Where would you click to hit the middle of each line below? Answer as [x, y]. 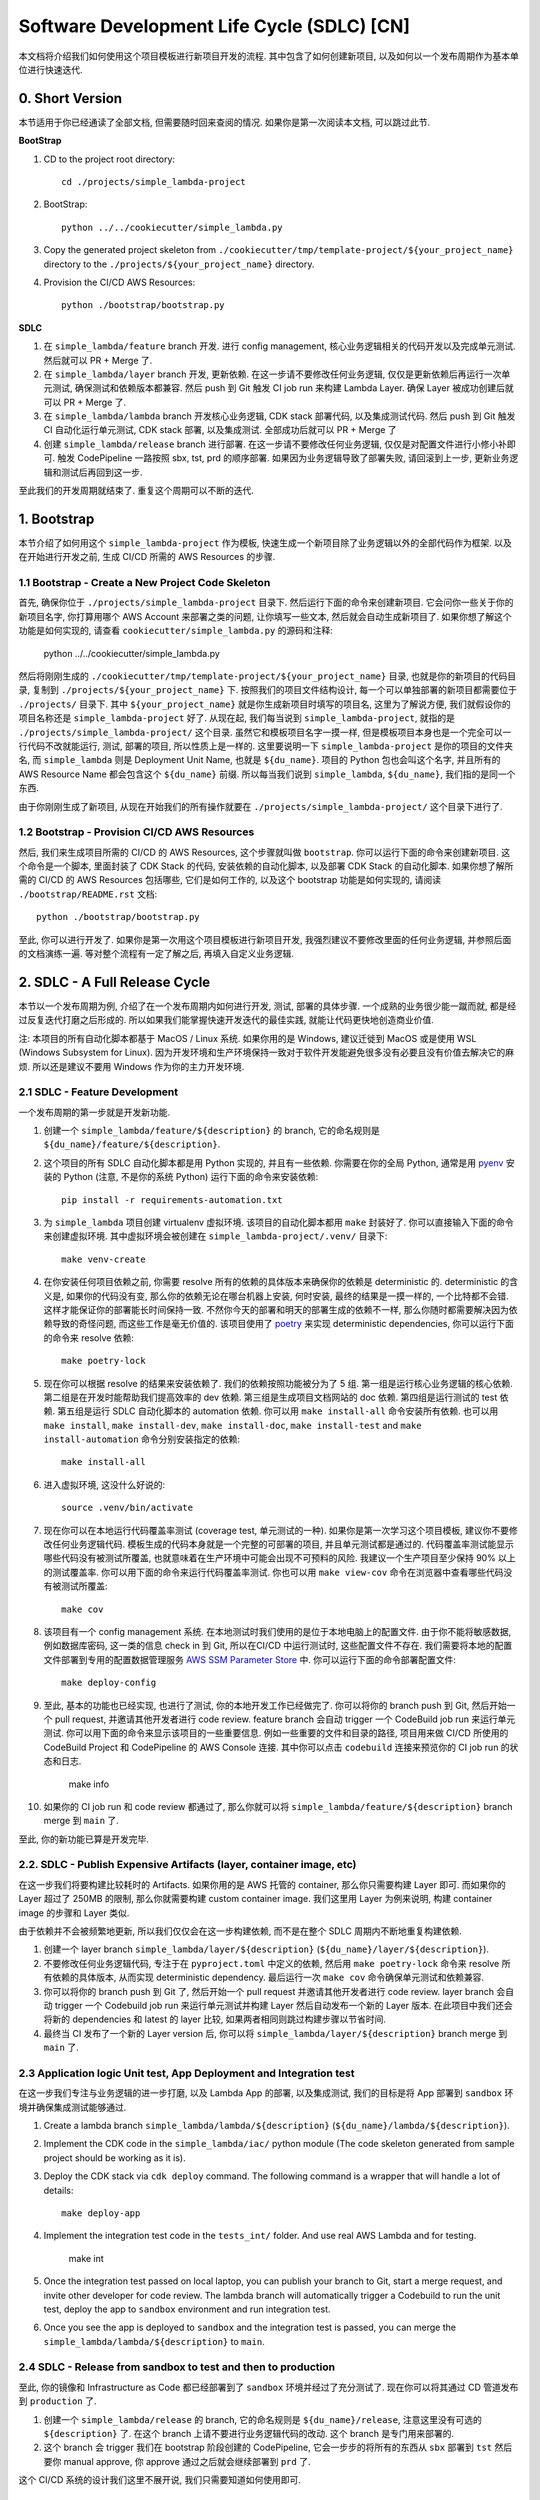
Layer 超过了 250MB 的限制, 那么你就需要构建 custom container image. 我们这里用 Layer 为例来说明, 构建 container [255, 1899]
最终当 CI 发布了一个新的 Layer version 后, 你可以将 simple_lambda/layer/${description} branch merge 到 [275, 2033]
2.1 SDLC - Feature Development [98, 1092]
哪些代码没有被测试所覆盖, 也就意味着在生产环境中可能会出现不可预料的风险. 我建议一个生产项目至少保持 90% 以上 [280, 1558]
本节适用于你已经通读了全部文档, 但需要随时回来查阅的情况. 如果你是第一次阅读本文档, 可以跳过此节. [224, 122]
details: [58, 2190]
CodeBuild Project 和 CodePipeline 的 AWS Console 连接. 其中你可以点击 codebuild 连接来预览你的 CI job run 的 [276, 1747]
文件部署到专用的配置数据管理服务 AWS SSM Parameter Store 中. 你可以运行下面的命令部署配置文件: [250, 1659]
